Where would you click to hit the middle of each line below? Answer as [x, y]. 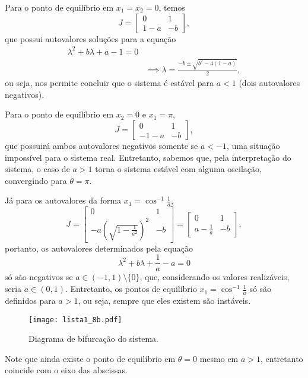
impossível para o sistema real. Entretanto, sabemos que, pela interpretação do [148, 157]
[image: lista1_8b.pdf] [75, 320]
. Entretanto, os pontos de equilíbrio [131, 289]
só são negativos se [39, 277]
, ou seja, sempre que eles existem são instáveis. [164, 300]
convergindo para [36, 180]
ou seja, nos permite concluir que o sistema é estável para [109, 83]
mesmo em [219, 358]
